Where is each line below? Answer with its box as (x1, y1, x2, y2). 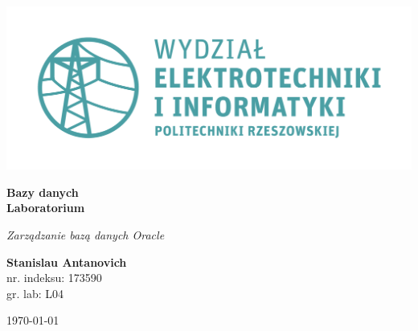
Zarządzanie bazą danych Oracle (6, 227, 165, 243)
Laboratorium (6, 199, 85, 216)
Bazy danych (6, 183, 79, 200)
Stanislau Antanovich (6, 253, 127, 270)
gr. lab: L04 (6, 284, 64, 301)
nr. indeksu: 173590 (6, 269, 102, 286)
